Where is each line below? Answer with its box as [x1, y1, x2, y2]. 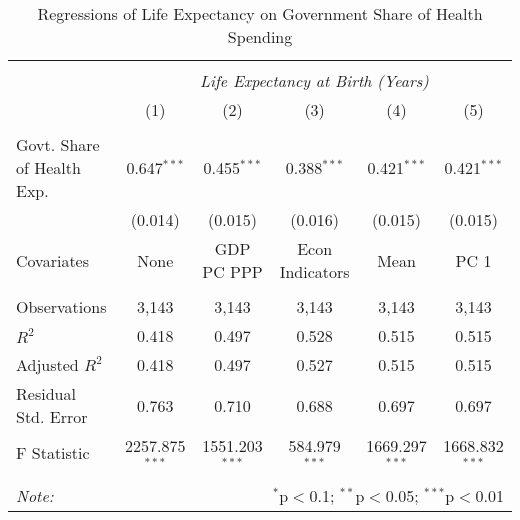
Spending [227, 25, 293, 48]
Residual [16, 382, 76, 405]
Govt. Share [16, 133, 100, 156]
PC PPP [202, 260, 263, 283]
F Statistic [16, 441, 90, 465]
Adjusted [16, 353, 79, 376]
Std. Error [16, 405, 88, 428]
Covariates [16, 248, 90, 272]
